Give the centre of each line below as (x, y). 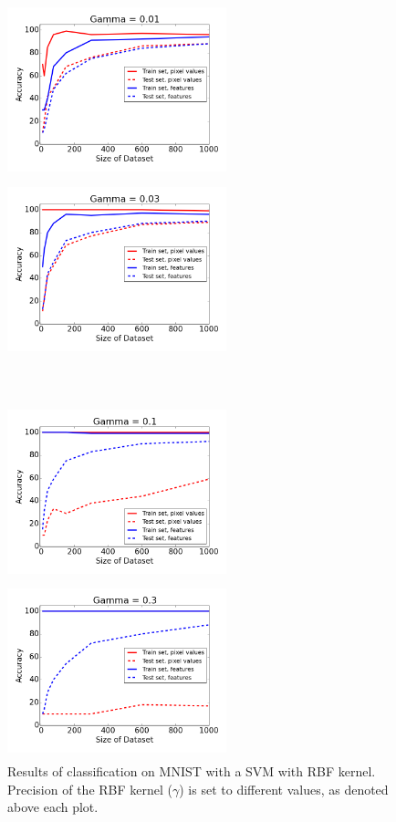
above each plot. (53, 807)
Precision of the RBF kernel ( (90, 789)
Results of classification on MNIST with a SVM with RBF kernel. (192, 770)
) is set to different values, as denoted (284, 789)
